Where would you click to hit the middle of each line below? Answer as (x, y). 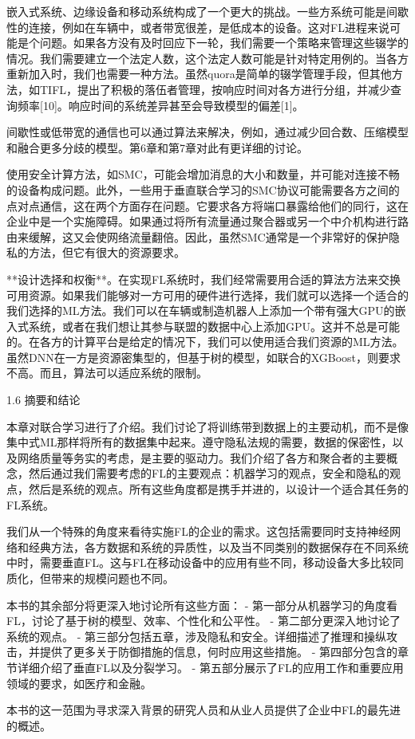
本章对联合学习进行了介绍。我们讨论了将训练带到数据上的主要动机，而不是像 (207, 426)
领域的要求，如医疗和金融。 (79, 683)
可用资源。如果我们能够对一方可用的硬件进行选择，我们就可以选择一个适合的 (207, 295)
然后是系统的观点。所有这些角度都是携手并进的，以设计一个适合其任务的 (218, 489)
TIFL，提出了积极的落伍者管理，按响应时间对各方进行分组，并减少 (215, 89)
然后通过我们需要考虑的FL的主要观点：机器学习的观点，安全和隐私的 (209, 473)
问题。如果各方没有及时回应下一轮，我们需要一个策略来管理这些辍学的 (224, 43)
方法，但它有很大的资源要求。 (107, 252)
